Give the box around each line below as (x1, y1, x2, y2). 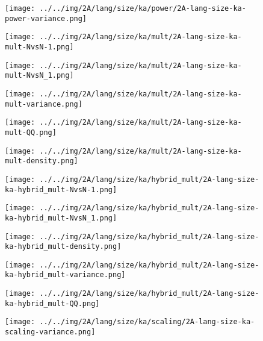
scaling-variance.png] (5, 328, 96, 337)
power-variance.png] (5, 14, 87, 23)
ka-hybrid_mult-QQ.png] (5, 299, 100, 308)
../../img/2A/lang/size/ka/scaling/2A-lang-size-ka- (39, 318, 255, 327)
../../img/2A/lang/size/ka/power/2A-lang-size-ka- (39, 4, 246, 13)
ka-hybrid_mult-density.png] (5, 242, 122, 251)
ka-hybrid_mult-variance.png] (5, 271, 126, 280)
